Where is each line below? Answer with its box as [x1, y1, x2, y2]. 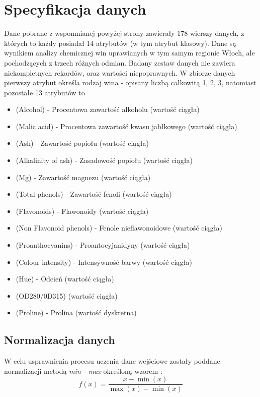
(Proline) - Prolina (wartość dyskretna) [16, 307, 137, 318]
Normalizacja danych [4, 332, 115, 348]
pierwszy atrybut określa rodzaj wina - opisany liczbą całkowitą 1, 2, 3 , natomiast [4, 77, 256, 88]
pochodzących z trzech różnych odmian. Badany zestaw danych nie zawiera [4, 57, 235, 68]
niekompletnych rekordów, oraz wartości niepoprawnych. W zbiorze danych [4, 67, 235, 78]
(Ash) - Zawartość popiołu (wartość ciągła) [16, 138, 149, 148]
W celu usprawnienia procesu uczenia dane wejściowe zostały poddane [4, 356, 220, 366]
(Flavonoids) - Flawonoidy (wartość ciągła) [16, 205, 149, 216]
